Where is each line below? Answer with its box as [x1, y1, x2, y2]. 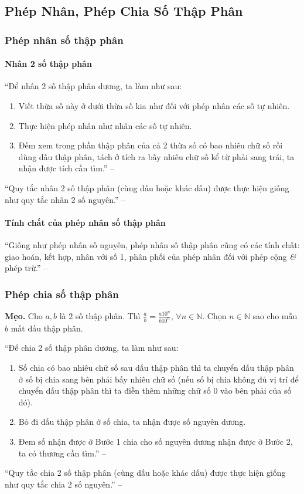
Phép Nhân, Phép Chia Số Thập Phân [5, 2, 243, 20]
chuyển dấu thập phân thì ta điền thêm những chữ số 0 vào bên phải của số [18, 384, 292, 397]
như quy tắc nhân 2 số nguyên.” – [5, 193, 126, 205]
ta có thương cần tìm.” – [18, 446, 107, 459]
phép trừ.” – [5, 262, 48, 274]
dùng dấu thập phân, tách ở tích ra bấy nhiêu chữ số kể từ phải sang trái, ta [18, 150, 295, 163]
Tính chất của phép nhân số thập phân [5, 216, 166, 228]
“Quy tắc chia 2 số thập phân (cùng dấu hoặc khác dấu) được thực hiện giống [5, 466, 286, 479]
